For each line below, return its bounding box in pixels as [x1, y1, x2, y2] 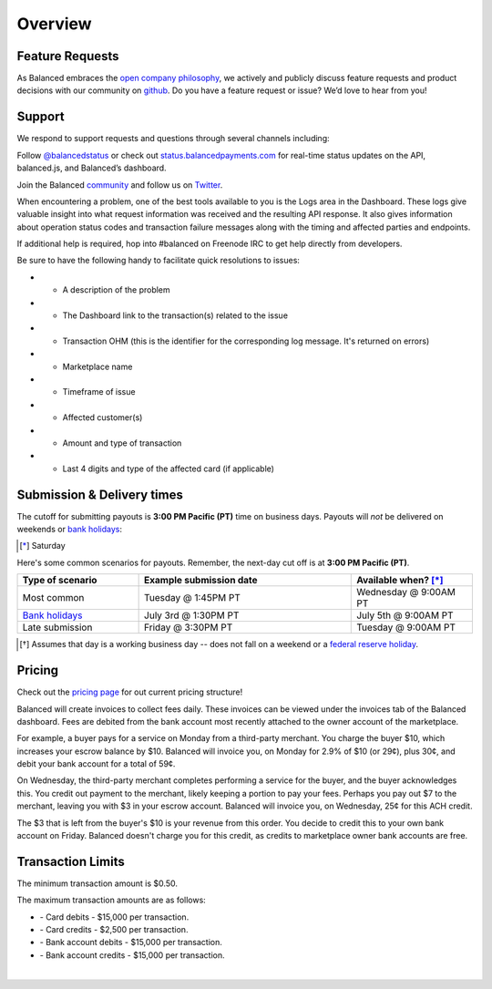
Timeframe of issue [62, 386, 136, 397]
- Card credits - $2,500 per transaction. [39, 924, 189, 935]
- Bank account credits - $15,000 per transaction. [39, 949, 225, 961]
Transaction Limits [16, 853, 125, 870]
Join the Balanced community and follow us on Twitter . [16, 179, 223, 191]
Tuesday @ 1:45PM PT [144, 592, 241, 604]
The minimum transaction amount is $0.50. [16, 878, 178, 889]
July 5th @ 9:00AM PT [356, 609, 455, 622]
